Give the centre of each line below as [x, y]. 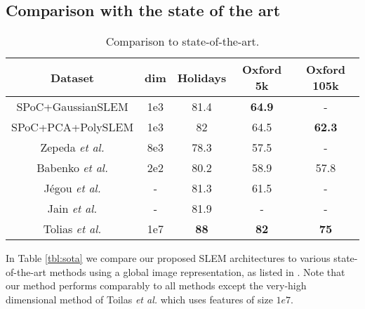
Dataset [73, 77]
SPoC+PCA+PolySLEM [73, 127]
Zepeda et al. [72, 147]
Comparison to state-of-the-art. [182, 41]
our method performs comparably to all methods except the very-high [156, 285]
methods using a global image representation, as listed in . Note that [197, 271]
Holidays [202, 77]
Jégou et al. [72, 188]
